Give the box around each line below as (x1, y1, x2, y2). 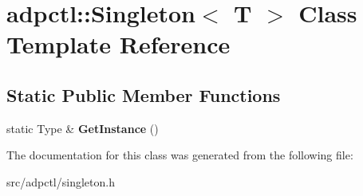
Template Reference (6, 28, 231, 61)
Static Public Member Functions (6, 82, 281, 107)
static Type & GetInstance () (6, 120, 159, 136)
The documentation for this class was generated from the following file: (6, 147, 353, 163)
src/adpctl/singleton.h (6, 173, 115, 190)
